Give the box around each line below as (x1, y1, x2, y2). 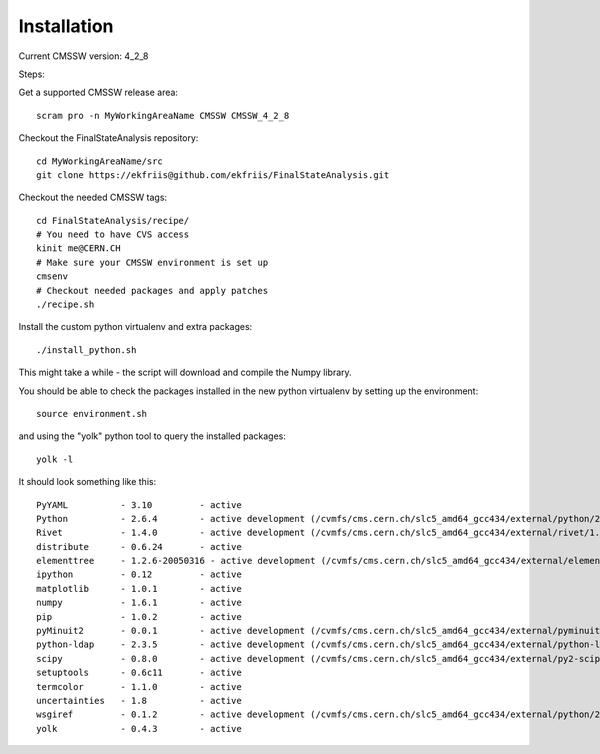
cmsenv (36, 271, 69, 282)
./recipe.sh (36, 299, 95, 310)
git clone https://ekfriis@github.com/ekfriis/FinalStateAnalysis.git (36, 169, 390, 180)
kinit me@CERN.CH (36, 243, 121, 254)
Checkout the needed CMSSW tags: (18, 191, 168, 204)
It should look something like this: (18, 476, 157, 488)
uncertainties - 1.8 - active (36, 695, 242, 706)
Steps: (18, 68, 45, 80)
